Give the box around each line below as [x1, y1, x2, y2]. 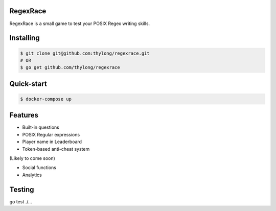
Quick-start [9, 79, 47, 88]
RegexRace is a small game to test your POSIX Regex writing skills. [9, 20, 150, 27]
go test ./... [9, 198, 33, 204]
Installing [9, 34, 40, 42]
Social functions [22, 165, 56, 171]
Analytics [22, 172, 42, 178]
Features [9, 111, 38, 120]
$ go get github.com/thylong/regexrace [20, 64, 120, 71]
